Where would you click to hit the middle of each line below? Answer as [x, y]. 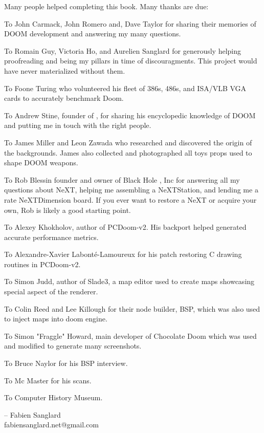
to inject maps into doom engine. [56, 319]
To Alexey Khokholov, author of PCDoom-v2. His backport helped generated [125, 227]
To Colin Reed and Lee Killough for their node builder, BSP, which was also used [132, 308]
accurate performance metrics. [51, 237]
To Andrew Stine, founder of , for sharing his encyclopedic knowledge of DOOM [130, 115]
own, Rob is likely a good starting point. [68, 210]
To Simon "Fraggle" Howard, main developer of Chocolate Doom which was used [130, 335]
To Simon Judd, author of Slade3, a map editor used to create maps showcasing [129, 281]
